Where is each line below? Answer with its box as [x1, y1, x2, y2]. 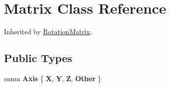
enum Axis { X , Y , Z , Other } [4, 73, 101, 83]
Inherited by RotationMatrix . [4, 26, 92, 37]
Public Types [4, 50, 73, 65]
